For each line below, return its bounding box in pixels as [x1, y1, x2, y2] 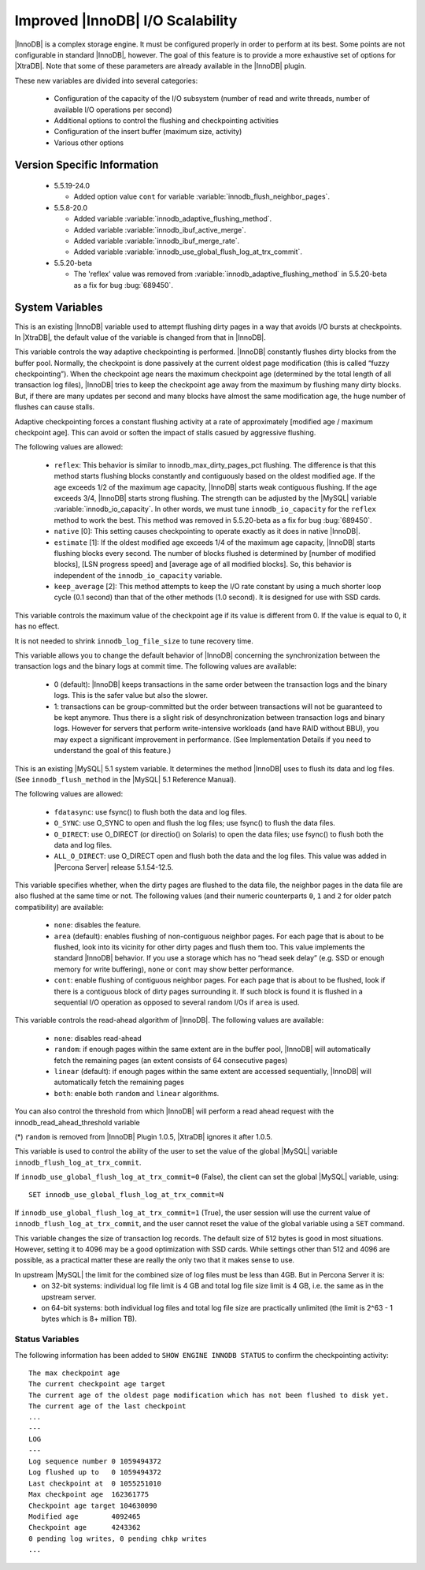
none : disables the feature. [54, 920, 142, 930]
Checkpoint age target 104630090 [28, 1501, 157, 1510]
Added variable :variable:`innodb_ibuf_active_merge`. [73, 225, 247, 234]
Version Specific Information [14, 158, 159, 172]
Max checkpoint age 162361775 [28, 1490, 150, 1499]
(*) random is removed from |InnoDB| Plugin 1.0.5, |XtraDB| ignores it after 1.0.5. [14, 1132, 273, 1141]
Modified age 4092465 [28, 1512, 141, 1521]
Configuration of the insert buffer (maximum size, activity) [54, 127, 242, 136]
